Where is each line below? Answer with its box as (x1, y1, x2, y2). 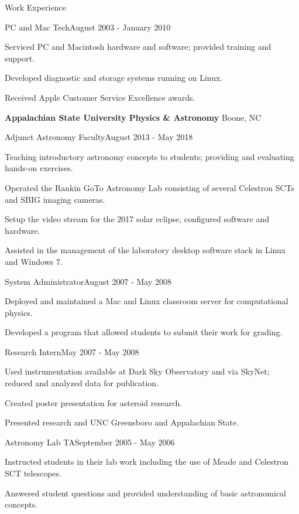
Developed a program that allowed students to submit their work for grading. (5, 326, 283, 338)
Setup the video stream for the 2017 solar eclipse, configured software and (5, 213, 269, 225)
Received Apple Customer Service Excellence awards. (5, 91, 195, 103)
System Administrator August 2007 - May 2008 (5, 275, 171, 287)
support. (5, 52, 35, 64)
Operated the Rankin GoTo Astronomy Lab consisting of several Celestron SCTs (5, 181, 294, 193)
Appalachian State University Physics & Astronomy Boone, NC (5, 111, 262, 123)
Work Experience (5, 1, 66, 13)
